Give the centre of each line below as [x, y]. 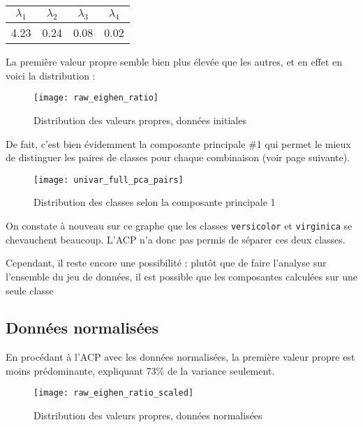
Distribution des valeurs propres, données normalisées [148, 415]
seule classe [30, 290]
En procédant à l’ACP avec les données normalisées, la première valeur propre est [180, 357]
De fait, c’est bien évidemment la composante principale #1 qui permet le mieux [178, 143]
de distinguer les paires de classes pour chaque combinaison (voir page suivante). [178, 157]
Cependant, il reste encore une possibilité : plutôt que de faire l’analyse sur [166, 263]
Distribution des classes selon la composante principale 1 [155, 202]
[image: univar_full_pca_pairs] [109, 180]
